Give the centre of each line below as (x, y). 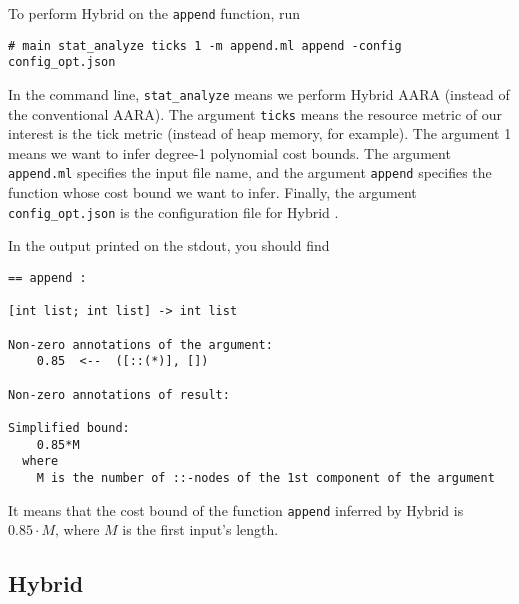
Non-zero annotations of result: (119, 394)
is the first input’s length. (200, 529)
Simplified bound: (69, 427)
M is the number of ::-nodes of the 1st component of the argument (265, 477)
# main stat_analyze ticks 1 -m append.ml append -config (205, 45)
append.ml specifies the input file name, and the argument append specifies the (250, 172)
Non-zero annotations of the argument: (140, 344)
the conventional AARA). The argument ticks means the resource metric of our (255, 113)
